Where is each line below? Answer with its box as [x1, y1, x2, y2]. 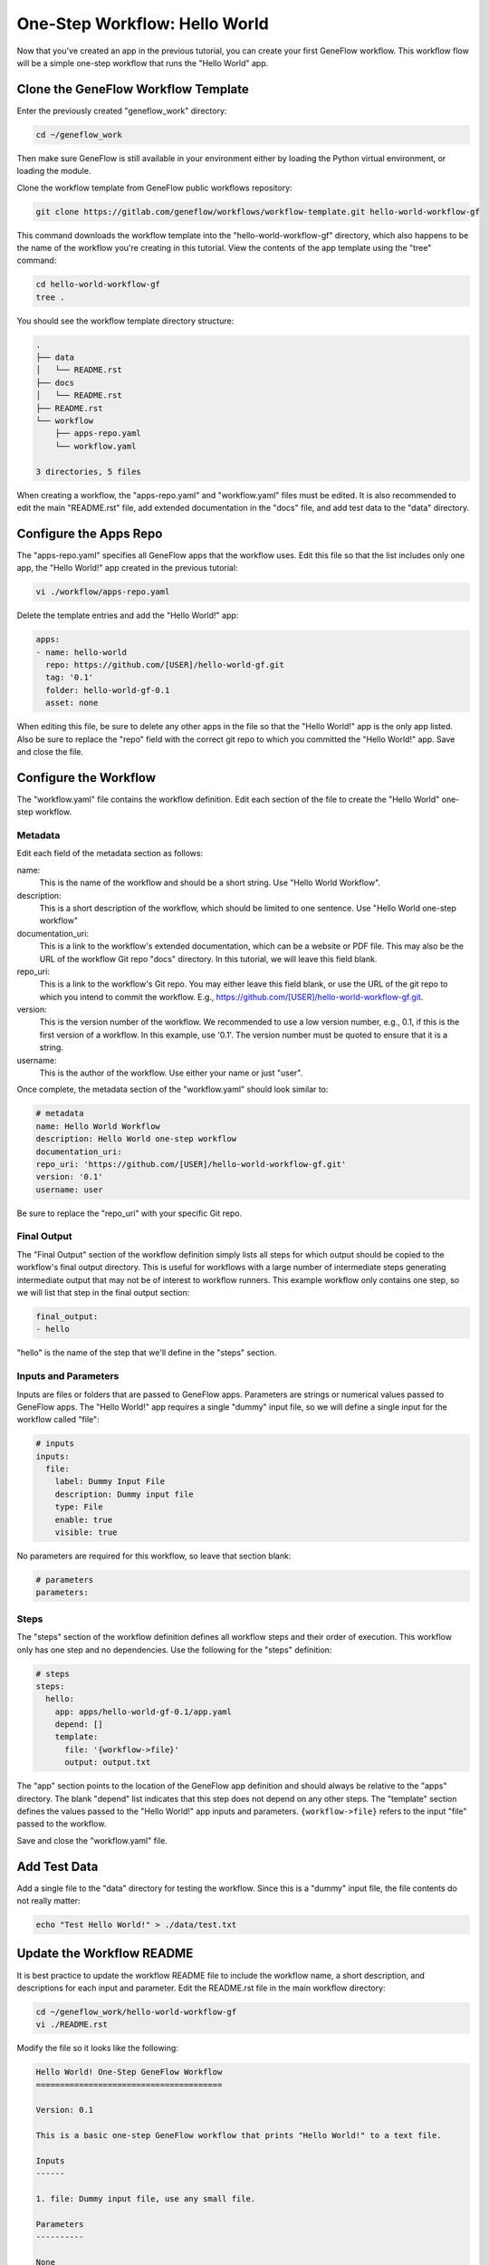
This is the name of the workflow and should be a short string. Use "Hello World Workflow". [39, 877, 380, 888]
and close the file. [16, 746, 84, 757]
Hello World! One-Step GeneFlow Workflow [35, 2067, 223, 2077]
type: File [54, 1502, 103, 1512]
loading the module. [16, 166, 91, 177]
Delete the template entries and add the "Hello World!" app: [16, 610, 239, 621]
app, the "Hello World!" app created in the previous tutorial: [16, 563, 238, 573]
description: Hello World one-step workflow [35, 1133, 237, 1144]
